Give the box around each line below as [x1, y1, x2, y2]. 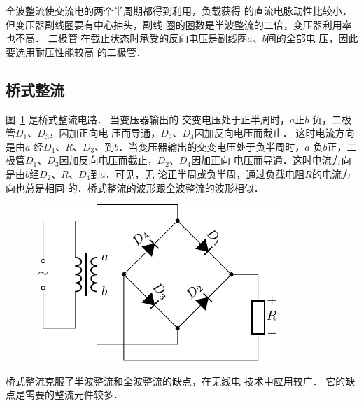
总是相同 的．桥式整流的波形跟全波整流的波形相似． [24, 180, 264, 195]
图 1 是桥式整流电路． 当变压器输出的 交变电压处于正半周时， [6, 111, 290, 126]
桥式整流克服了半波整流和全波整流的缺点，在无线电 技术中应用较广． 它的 [6, 373, 346, 388]
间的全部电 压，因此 [266, 31, 358, 45]
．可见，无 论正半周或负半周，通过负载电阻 [105, 166, 305, 181]
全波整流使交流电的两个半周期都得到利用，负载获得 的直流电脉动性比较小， [6, 3, 352, 17]
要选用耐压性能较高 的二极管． [6, 44, 146, 59]
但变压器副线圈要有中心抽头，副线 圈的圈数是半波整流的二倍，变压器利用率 [6, 17, 352, 31]
